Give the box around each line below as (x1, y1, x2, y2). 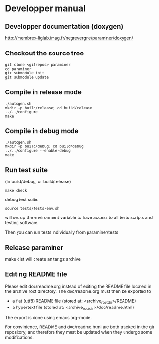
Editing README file (5, 271, 67, 279)
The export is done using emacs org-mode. (5, 315, 92, 321)
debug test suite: (5, 197, 39, 202)
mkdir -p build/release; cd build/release (5, 105, 92, 110)
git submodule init (5, 71, 45, 75)
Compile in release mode (5, 88, 82, 96)
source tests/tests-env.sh (5, 206, 60, 211)
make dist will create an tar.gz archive (5, 256, 81, 262)
